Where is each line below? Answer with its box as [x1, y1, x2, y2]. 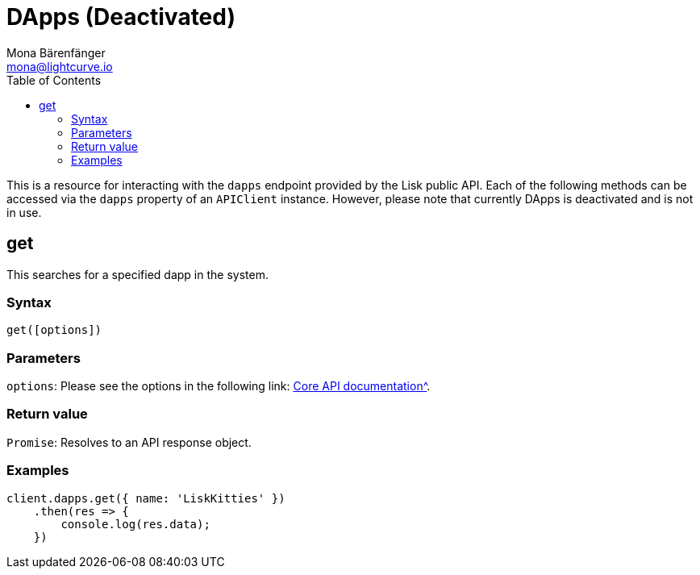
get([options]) [6, 323, 102, 337]
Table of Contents [6, 73, 102, 87]
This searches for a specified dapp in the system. [6, 267, 269, 281]
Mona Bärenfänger [6, 45, 106, 60]
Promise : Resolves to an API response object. [6, 435, 252, 449]
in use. [6, 205, 42, 219]
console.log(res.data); [60, 517, 210, 531]
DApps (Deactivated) [6, 3, 236, 31]
